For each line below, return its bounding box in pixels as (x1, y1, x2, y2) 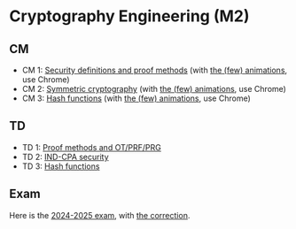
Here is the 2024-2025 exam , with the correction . (9, 210, 191, 220)
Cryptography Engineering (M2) (9, 6, 250, 27)
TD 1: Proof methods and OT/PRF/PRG (21, 141, 161, 152)
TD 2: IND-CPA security (21, 151, 109, 162)
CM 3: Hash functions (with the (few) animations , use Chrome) (21, 93, 251, 103)
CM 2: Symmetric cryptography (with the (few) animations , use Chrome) (21, 84, 286, 94)
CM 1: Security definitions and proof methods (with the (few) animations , (21, 65, 288, 75)
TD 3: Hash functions (21, 161, 100, 172)
